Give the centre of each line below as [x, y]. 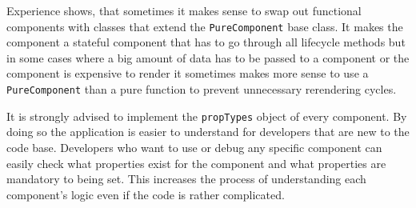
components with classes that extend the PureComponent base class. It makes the [205, 26]
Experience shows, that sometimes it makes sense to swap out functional [184, 10]
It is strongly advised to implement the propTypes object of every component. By [207, 116]
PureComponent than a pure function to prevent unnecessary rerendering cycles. [202, 89]
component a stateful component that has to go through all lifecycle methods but [206, 42]
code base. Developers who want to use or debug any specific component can [194, 147]
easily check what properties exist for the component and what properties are [196, 163]
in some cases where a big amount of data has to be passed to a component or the [208, 57]
